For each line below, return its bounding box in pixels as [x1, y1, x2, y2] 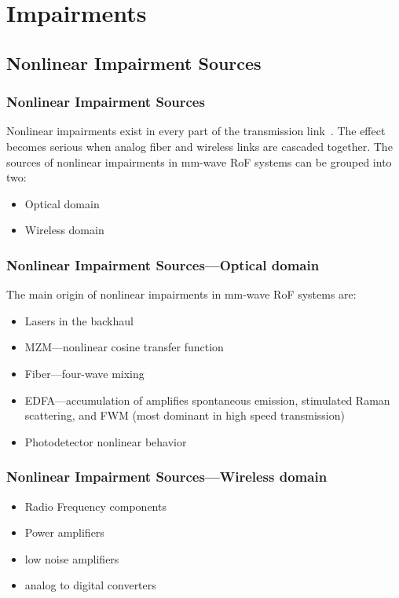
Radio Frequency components [24, 497, 167, 514]
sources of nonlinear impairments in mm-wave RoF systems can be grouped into [6, 153, 392, 170]
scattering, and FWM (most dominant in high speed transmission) [24, 407, 345, 424]
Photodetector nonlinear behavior [24, 433, 187, 449]
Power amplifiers [24, 524, 104, 541]
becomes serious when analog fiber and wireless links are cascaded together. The [6, 138, 393, 154]
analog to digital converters [24, 577, 156, 593]
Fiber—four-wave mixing [24, 365, 145, 381]
